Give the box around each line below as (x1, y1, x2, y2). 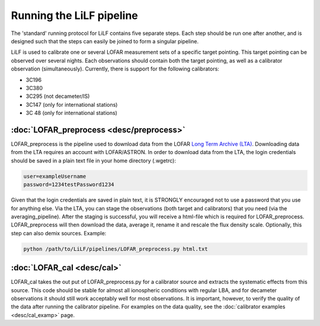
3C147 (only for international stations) (25, 101, 118, 108)
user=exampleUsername (23, 172, 87, 180)
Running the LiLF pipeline (11, 9, 139, 22)
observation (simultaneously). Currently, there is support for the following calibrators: (11, 65, 219, 72)
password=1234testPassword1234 (23, 181, 115, 188)
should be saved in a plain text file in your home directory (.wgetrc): (11, 157, 176, 164)
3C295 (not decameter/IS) (25, 92, 90, 100)
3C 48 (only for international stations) (25, 110, 118, 117)
